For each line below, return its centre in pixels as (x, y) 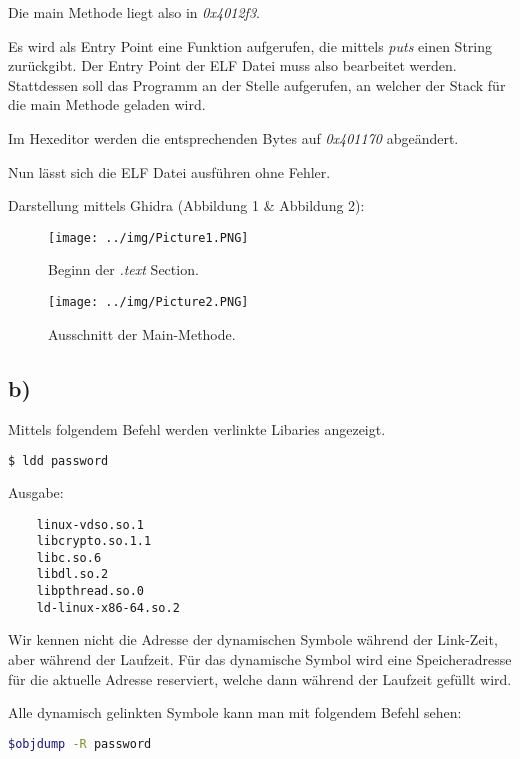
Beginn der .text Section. (123, 269)
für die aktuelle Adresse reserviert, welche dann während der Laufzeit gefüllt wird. (260, 678)
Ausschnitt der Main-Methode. (142, 333)
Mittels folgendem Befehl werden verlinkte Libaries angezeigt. (197, 429)
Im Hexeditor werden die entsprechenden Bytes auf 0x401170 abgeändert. (233, 137)
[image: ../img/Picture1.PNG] (148, 237)
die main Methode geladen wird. (107, 104)
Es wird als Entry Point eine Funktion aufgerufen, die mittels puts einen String (250, 45)
